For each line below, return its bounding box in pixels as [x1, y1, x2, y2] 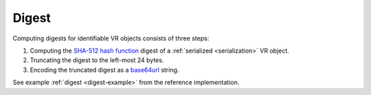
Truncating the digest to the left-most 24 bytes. [30, 56, 164, 64]
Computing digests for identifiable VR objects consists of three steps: [12, 34, 210, 42]
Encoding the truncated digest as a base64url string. [30, 66, 179, 74]
